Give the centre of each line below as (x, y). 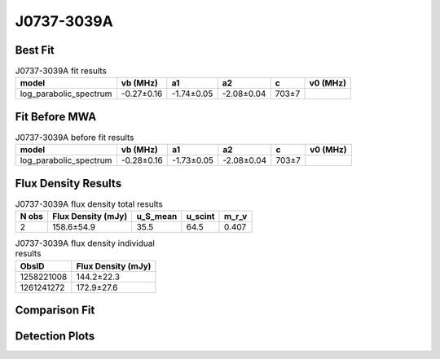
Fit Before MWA (56, 117)
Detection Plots (55, 337)
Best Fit (35, 50)
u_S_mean (157, 217)
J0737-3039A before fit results (75, 138)
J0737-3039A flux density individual (85, 243)
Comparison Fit (55, 311)
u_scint (200, 217)
